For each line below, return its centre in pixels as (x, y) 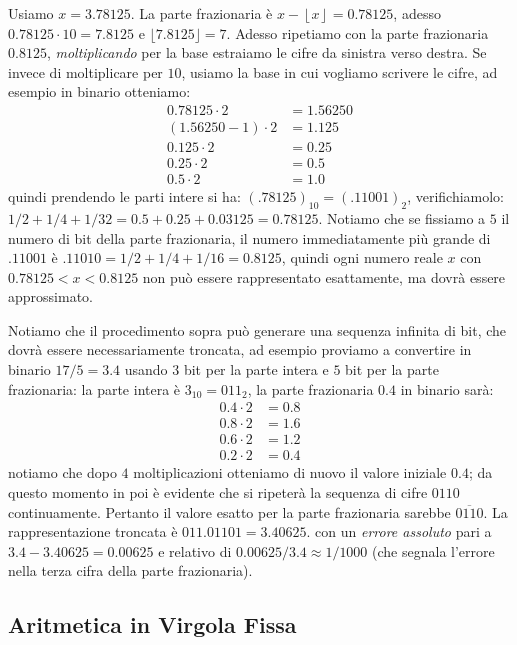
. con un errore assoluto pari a (399, 531)
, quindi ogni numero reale (362, 257)
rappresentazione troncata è (93, 531)
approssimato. (50, 296)
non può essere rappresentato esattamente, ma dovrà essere (324, 276)
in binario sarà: (447, 388)
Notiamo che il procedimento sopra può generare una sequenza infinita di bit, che (257, 329)
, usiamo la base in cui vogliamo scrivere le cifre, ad (339, 71)
